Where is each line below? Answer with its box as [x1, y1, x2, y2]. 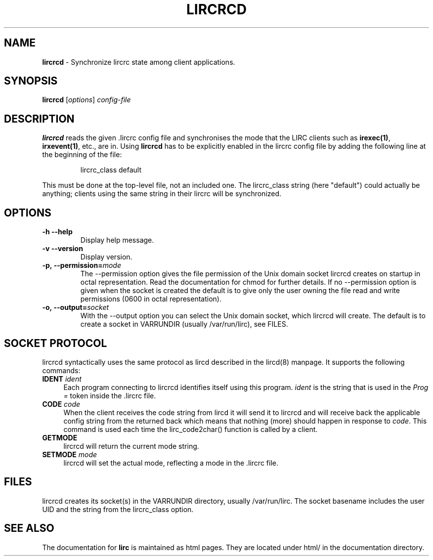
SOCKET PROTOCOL [4, 337, 107, 349]
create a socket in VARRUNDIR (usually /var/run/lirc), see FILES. [80, 320, 288, 329]
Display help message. [80, 236, 154, 245]
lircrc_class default [80, 166, 142, 174]
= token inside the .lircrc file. [63, 391, 156, 400]
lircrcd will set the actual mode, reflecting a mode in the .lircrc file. [63, 458, 278, 467]
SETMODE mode [42, 450, 97, 459]
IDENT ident [42, 374, 82, 383]
